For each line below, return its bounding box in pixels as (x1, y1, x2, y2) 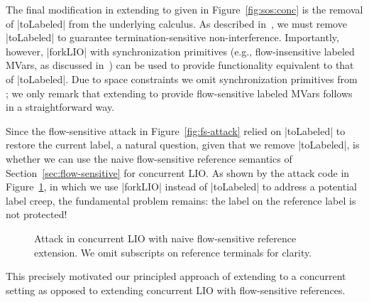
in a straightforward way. (6, 99, 115, 114)
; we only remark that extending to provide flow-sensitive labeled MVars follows (6, 85, 353, 100)
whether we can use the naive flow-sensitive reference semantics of (6, 151, 292, 166)
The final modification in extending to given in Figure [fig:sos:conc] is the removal (6, 2, 363, 16)
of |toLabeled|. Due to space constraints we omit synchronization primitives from (6, 71, 358, 86)
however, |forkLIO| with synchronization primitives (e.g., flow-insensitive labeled (6, 43, 355, 58)
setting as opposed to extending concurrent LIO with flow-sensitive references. (6, 282, 346, 297)
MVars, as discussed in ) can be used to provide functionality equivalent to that (6, 58, 354, 72)
